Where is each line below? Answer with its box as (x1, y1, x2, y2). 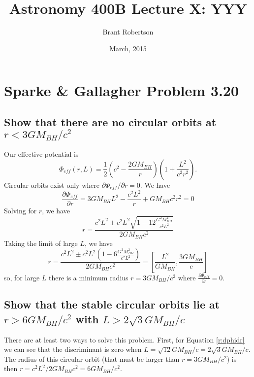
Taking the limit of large (4, 238, 78, 248)
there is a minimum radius (48, 272, 128, 282)
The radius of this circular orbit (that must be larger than (4, 353, 180, 364)
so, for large (4, 272, 40, 282)
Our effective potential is (4, 149, 79, 159)
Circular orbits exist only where (4, 179, 99, 190)
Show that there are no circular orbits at (4, 114, 217, 129)
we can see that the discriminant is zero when (4, 344, 142, 354)
